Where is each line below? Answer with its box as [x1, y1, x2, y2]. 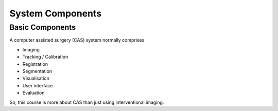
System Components [9, 8, 102, 19]
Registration [22, 61, 48, 67]
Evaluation [22, 90, 45, 96]
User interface [22, 82, 53, 88]
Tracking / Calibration [22, 54, 68, 60]
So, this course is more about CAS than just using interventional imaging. [9, 99, 164, 105]
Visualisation [22, 75, 50, 82]
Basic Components [9, 23, 76, 32]
